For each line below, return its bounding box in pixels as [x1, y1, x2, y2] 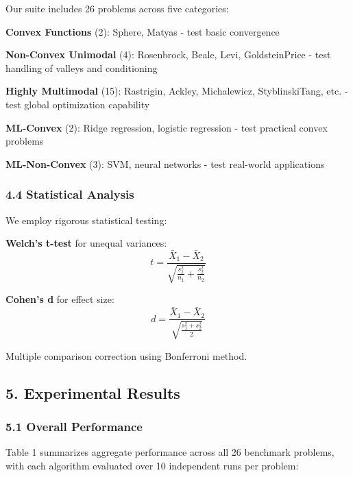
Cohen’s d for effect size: [5, 292, 114, 306]
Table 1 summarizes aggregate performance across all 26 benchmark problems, [5, 445, 334, 459]
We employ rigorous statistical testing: [5, 212, 167, 227]
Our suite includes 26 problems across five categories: [5, 1, 229, 15]
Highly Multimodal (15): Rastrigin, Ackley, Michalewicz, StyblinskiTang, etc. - [5, 84, 348, 98]
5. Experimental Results [5, 382, 180, 403]
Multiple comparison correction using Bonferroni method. [5, 348, 247, 363]
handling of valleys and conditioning [5, 60, 158, 75]
